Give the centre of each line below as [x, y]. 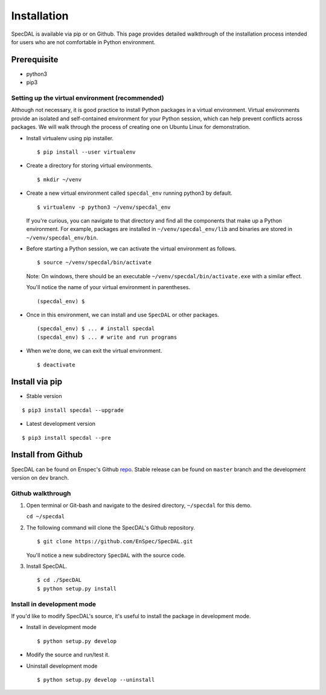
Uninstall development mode [62, 666]
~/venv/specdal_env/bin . [62, 237]
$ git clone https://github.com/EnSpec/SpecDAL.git [115, 542]
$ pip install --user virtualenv [86, 152]
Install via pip [37, 382]
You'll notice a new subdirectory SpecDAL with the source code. [106, 555]
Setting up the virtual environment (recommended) [88, 98]
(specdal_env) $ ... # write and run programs [107, 337]
